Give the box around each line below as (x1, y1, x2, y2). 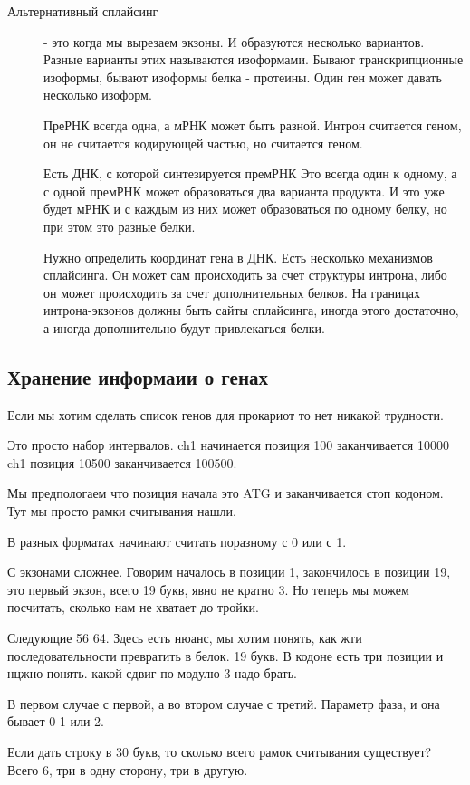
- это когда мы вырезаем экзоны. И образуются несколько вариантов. (43, 32, 425, 51)
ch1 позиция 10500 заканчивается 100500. (7, 453, 237, 472)
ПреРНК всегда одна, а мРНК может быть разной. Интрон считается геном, (43, 115, 462, 134)
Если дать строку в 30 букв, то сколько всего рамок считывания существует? (7, 742, 432, 761)
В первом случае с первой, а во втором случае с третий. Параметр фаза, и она (7, 694, 440, 713)
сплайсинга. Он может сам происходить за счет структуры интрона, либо (43, 265, 447, 284)
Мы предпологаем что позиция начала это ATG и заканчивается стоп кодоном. (7, 483, 444, 503)
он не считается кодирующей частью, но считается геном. (43, 133, 363, 152)
